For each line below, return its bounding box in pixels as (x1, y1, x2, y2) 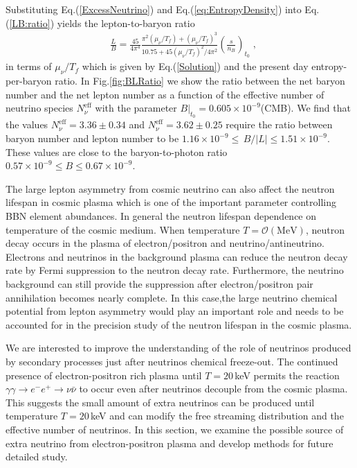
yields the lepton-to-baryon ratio (57, 15, 195, 30)
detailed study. (6, 449, 68, 464)
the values (6, 117, 48, 132)
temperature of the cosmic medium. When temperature (6, 222, 240, 236)
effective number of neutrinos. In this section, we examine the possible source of (6, 422, 344, 436)
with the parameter (95, 101, 177, 115)
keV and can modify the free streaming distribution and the (90, 408, 344, 423)
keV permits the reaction (235, 367, 340, 382)
